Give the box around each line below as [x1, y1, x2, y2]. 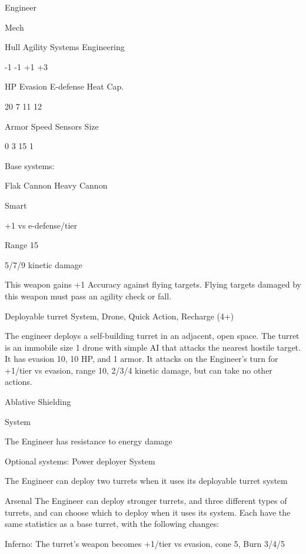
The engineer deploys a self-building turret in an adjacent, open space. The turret [5, 329, 300, 342]
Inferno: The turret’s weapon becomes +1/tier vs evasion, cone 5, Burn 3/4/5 [5, 537, 285, 549]
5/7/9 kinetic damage [5, 258, 82, 271]
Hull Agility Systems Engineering [5, 41, 125, 53]
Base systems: [5, 159, 55, 172]
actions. [5, 375, 32, 388]
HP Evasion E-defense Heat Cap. [5, 80, 124, 93]
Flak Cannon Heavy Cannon [5, 179, 108, 192]
